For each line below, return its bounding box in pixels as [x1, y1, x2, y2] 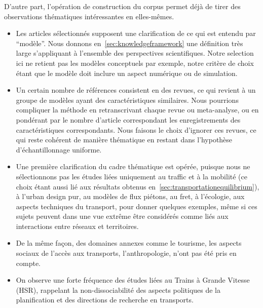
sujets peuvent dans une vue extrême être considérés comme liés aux [16, 211, 229, 221]
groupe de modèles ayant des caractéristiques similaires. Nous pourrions [16, 94, 239, 105]
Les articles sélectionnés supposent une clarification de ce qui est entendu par [16, 28, 256, 38]
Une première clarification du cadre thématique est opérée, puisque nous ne [16, 161, 250, 172]
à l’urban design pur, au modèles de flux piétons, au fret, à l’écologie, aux [16, 191, 245, 202]
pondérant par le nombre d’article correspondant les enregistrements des [16, 114, 241, 125]
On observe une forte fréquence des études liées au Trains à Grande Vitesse [16, 275, 250, 285]
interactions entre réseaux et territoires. [16, 220, 139, 231]
